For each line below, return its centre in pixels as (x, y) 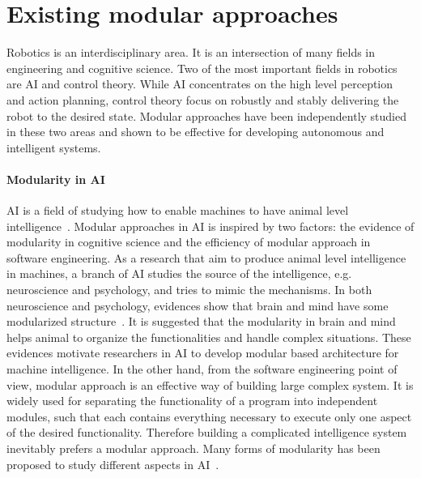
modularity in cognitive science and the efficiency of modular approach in (189, 242)
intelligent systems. (54, 147)
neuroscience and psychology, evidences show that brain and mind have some (198, 305)
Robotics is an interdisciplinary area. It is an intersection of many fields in (191, 52)
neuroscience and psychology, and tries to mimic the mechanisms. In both (189, 290)
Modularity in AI (56, 179)
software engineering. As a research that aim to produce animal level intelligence (206, 257)
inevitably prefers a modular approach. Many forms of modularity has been (193, 448)
